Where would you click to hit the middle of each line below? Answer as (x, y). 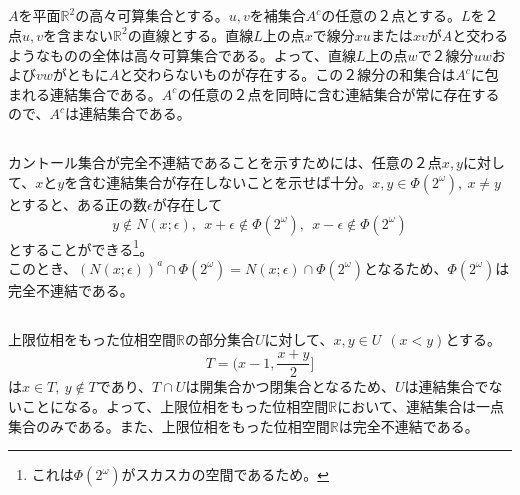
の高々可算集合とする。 (152, 15)
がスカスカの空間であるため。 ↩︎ (225, 474)
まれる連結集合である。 (85, 93)
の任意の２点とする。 (391, 15)
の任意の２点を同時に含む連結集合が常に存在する (338, 93)
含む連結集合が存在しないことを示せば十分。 (225, 181)
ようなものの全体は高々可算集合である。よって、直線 (182, 54)
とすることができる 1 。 (81, 247)
